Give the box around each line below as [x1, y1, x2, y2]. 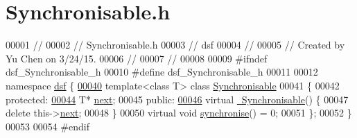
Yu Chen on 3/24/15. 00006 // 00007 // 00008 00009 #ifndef [6, 51, 268, 65]
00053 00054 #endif [6, 119, 89, 133]
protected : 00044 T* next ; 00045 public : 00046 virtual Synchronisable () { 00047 [6, 92, 349, 106]
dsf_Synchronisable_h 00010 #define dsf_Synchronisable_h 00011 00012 [6, 64, 318, 79]
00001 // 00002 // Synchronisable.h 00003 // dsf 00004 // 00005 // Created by [6, 37, 345, 52]
